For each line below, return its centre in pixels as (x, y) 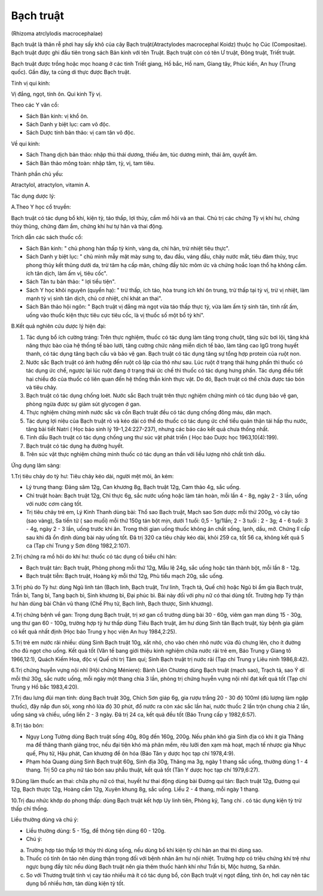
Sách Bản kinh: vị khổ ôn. (57, 116)
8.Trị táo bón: (28, 726)
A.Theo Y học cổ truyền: (41, 207)
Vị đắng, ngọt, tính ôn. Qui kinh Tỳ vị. (57, 94)
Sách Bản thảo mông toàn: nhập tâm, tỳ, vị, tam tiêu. (90, 163)
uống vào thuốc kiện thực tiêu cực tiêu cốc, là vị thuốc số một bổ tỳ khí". (115, 315)
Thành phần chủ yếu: (37, 174)
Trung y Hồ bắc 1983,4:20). (45, 687)
